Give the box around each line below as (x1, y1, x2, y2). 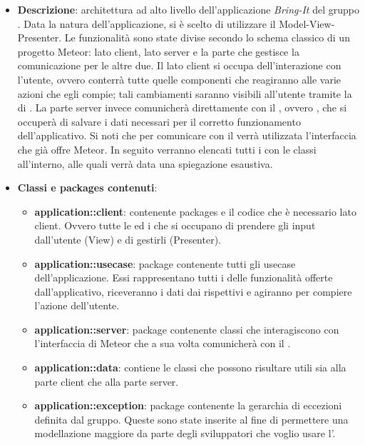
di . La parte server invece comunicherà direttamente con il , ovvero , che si (17, 100, 347, 115)
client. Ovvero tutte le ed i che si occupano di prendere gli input (34, 218, 316, 233)
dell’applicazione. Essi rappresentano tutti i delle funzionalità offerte (34, 270, 333, 285)
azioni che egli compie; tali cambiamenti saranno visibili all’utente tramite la (17, 86, 352, 101)
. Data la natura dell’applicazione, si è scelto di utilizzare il (17, 16, 276, 31)
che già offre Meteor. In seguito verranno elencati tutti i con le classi (17, 141, 317, 156)
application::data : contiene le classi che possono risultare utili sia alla (34, 360, 346, 375)
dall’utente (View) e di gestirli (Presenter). (34, 231, 222, 246)
